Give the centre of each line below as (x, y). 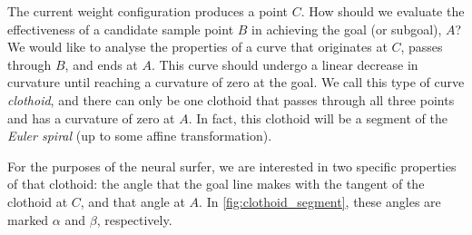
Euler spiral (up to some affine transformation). (140, 136)
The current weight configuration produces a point (148, 11)
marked (28, 219)
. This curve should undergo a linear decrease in (285, 64)
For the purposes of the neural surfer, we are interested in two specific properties (232, 166)
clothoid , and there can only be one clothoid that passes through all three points (231, 99)
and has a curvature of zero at (91, 117)
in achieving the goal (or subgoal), (347, 29)
